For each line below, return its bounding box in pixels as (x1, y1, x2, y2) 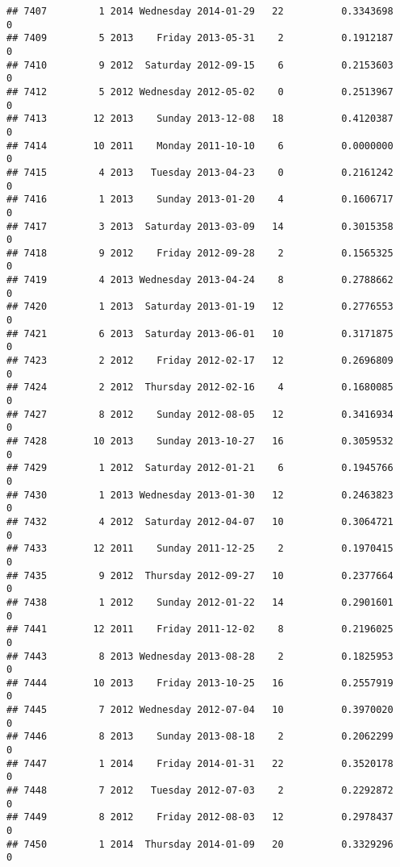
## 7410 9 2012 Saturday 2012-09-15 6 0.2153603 (6, 59, 394, 71)
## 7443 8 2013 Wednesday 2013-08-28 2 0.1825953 (6, 650, 394, 662)
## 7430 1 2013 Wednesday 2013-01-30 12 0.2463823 (6, 489, 394, 501)
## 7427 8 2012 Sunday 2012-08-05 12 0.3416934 (6, 408, 394, 420)
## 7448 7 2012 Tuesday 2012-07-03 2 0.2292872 (6, 785, 394, 797)
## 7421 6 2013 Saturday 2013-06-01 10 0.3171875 (6, 327, 394, 340)
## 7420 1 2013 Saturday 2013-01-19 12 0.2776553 (6, 301, 394, 313)
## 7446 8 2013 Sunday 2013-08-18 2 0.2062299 (6, 731, 394, 743)
